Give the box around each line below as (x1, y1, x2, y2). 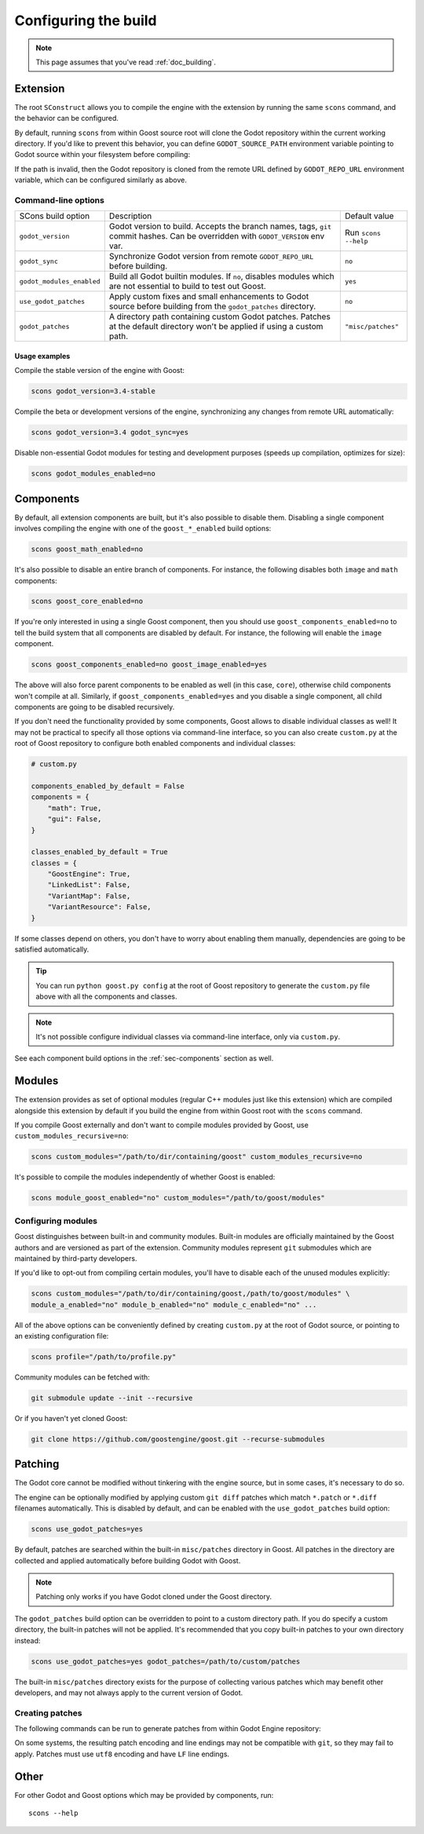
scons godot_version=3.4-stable (31, 387, 156, 396)
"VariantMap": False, (47, 891, 131, 901)
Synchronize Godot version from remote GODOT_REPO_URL (108, 251, 314, 262)
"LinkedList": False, (47, 880, 131, 890)
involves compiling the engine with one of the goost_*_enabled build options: (14, 524, 272, 533)
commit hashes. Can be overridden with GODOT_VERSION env (108, 231, 325, 242)
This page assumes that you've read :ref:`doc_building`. (35, 57, 216, 67)
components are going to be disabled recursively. (14, 703, 175, 711)
